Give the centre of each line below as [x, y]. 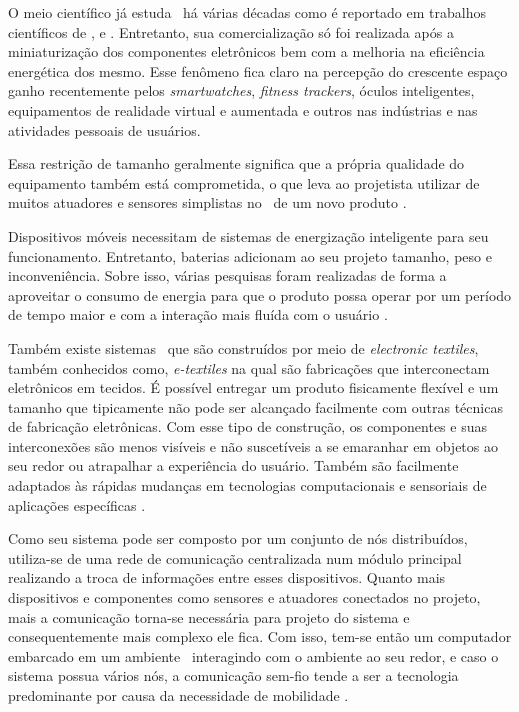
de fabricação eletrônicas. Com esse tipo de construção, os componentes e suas [247, 426]
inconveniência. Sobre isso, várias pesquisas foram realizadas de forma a [227, 275]
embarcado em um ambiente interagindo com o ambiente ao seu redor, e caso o [253, 655]
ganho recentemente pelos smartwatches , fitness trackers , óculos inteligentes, [241, 90]
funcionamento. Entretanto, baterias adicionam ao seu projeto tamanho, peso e [250, 255]
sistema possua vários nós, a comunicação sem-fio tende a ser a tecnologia [233, 675]
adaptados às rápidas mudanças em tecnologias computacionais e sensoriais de [247, 485]
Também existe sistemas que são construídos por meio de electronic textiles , [243, 347]
